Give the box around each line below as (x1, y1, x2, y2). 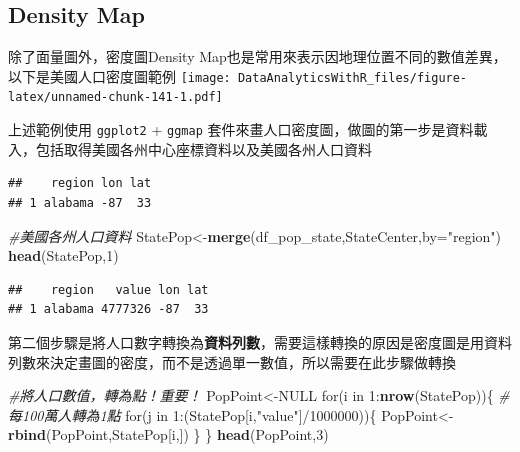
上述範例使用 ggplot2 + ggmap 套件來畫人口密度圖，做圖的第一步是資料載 (8, 119, 488, 140)
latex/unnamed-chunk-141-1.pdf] (8, 90, 223, 105)
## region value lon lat (8, 282, 209, 297)
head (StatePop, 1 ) (8, 245, 119, 266)
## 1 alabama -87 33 (8, 195, 152, 210)
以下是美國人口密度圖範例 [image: (8, 65, 231, 86)
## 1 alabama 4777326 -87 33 (8, 302, 209, 317)
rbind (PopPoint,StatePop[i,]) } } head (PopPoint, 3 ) (8, 424, 329, 445)
